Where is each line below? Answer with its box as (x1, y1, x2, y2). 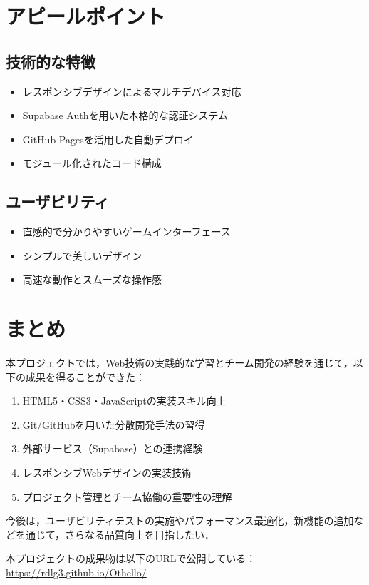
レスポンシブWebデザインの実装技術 (22, 465, 192, 480)
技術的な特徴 (6, 50, 95, 72)
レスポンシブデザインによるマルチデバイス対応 (22, 83, 241, 98)
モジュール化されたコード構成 (22, 156, 162, 171)
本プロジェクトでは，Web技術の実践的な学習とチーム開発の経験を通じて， (6, 355, 353, 370)
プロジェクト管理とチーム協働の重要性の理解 (22, 489, 232, 504)
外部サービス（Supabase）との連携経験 (22, 441, 203, 456)
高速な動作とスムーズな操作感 (22, 272, 162, 287)
